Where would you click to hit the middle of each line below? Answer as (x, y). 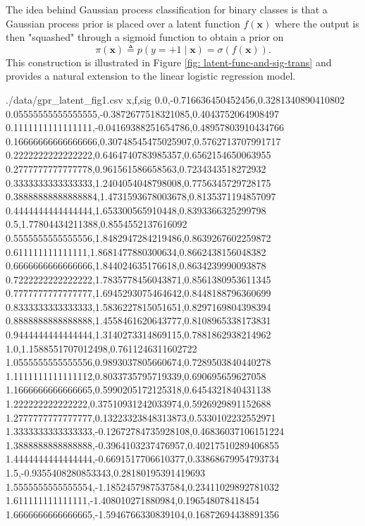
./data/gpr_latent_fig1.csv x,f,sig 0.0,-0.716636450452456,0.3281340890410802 (175, 99)
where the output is (317, 23)
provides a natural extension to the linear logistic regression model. (151, 76)
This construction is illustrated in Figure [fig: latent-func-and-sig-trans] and (169, 62)
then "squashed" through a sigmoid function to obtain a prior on (145, 37)
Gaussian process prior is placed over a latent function (123, 23)
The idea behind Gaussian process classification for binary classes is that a (167, 9)
